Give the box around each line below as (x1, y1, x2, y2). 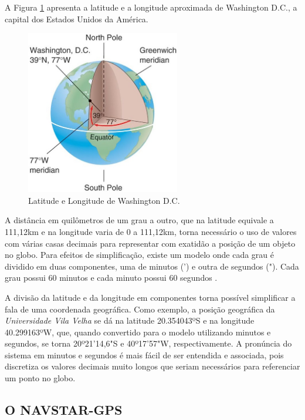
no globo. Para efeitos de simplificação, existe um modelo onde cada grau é (5, 248, 274, 261)
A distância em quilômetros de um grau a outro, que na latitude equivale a (5, 214, 274, 226)
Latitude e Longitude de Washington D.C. (28, 194, 180, 206)
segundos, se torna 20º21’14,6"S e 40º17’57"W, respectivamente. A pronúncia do (5, 337, 292, 350)
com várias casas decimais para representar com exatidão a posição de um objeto (5, 237, 296, 249)
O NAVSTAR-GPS (5, 401, 123, 419)
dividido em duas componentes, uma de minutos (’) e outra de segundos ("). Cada (5, 260, 299, 272)
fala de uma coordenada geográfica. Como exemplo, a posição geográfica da (5, 303, 275, 315)
